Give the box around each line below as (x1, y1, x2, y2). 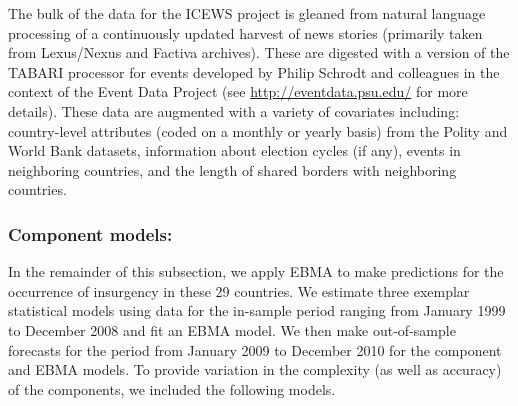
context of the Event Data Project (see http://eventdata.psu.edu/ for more (8, 81, 468, 102)
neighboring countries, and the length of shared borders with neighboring (8, 159, 457, 180)
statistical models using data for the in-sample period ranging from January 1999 (8, 300, 506, 321)
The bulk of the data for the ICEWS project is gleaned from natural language (8, 3, 486, 23)
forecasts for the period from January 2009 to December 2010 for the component (8, 339, 502, 360)
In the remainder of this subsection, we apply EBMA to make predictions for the (8, 261, 504, 282)
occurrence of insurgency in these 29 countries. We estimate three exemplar (8, 280, 470, 301)
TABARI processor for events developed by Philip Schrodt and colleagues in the (8, 61, 500, 82)
